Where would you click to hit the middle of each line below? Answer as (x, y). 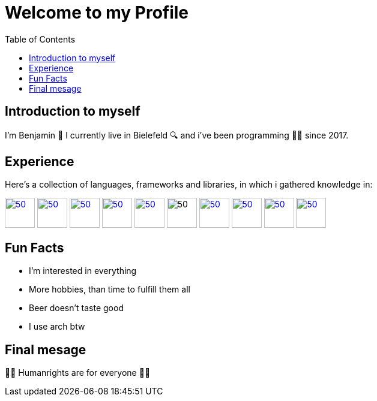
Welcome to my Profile (97, 13)
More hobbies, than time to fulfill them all (110, 290)
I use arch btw (57, 327)
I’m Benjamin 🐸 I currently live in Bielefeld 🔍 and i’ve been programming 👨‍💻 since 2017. (177, 135)
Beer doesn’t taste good (76, 308)
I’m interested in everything (83, 271)
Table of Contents (40, 39)
